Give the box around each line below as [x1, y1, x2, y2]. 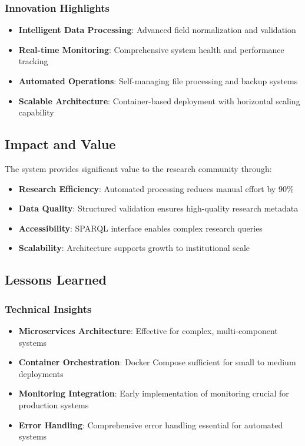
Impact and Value [5, 135, 116, 153]
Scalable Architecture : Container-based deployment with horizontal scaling [18, 94, 300, 107]
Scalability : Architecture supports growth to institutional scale [18, 242, 250, 254]
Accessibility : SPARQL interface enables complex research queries [18, 222, 263, 234]
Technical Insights [5, 301, 92, 316]
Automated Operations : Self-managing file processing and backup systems [18, 75, 298, 87]
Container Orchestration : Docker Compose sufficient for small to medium [18, 356, 296, 368]
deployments [18, 367, 64, 379]
